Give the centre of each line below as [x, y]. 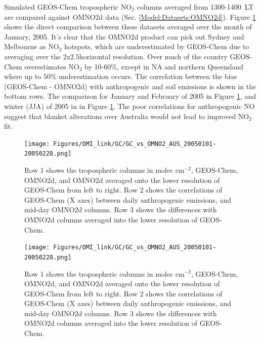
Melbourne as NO [32, 46]
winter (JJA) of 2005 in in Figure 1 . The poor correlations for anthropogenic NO [129, 106]
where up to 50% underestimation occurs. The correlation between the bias [121, 76]
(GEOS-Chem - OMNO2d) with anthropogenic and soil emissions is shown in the [130, 86]
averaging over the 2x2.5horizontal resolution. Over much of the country [116, 56]
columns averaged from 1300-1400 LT [195, 7]
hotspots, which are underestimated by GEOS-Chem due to [157, 46]
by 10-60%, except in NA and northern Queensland [164, 66]
